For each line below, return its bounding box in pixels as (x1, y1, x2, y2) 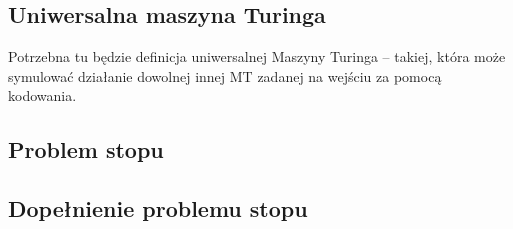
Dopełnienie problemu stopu (8, 193, 308, 224)
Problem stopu (8, 134, 164, 165)
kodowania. (8, 85, 77, 106)
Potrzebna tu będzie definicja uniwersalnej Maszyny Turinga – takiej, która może (8, 46, 506, 67)
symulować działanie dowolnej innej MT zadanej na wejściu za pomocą (8, 65, 442, 86)
